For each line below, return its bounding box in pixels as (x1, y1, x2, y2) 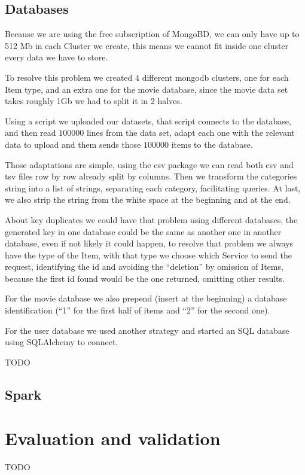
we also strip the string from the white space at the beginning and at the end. (5, 193, 291, 206)
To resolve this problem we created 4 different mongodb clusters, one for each (5, 71, 289, 83)
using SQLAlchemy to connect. (5, 336, 118, 348)
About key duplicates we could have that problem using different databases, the (5, 213, 298, 226)
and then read (5, 126, 56, 139)
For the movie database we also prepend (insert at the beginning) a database (5, 292, 287, 305)
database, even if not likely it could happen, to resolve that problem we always (5, 237, 294, 249)
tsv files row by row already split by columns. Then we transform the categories (5, 170, 297, 182)
